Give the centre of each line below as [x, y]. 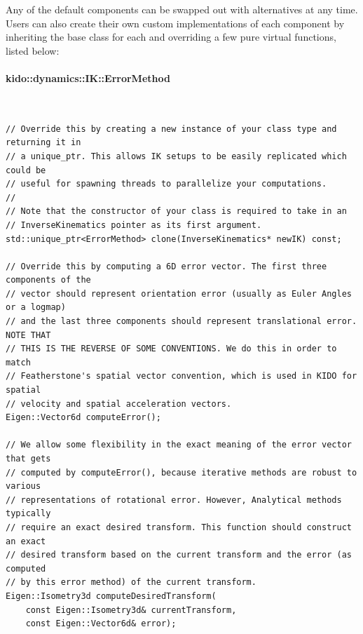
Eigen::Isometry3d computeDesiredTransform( [111, 596]
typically [28, 514]
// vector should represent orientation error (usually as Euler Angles [179, 294]
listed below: [33, 50]
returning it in [43, 143]
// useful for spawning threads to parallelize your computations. [166, 184]
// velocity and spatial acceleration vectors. [119, 404]
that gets [28, 459]
